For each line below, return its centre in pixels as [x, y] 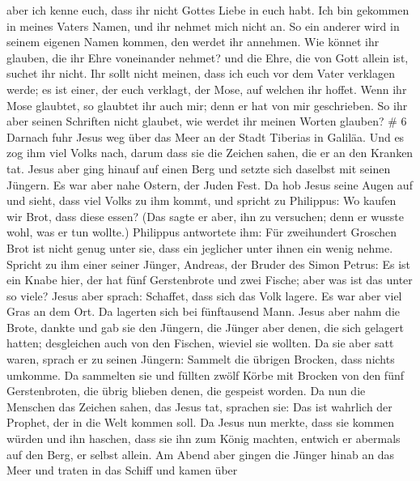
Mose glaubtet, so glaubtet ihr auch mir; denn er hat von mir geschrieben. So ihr [207, 105]
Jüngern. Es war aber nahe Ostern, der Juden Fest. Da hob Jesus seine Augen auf [210, 184]
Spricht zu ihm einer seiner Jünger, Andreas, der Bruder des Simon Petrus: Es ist [208, 264]
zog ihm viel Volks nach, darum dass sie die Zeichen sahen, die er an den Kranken [210, 153]
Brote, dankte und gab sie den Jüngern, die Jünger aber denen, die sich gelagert [205, 327]
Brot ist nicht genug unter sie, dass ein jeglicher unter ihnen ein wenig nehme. [200, 247]
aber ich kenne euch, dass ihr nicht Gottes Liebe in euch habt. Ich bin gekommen [208, 10]
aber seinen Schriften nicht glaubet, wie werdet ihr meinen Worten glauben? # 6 [207, 121]
